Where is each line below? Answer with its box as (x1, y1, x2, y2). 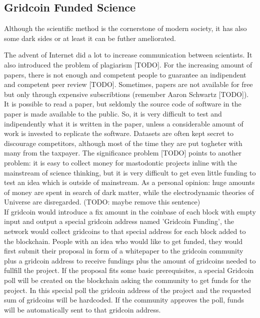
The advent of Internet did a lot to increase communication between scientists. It (4, 49, 252, 60)
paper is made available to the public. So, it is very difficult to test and (4, 108, 222, 118)
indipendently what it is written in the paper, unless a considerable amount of (4, 118, 243, 128)
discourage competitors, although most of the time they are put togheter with (4, 137, 242, 148)
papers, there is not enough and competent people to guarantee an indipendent (4, 69, 246, 79)
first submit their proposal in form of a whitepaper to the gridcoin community (4, 245, 243, 256)
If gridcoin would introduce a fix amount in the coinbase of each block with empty (4, 206, 256, 216)
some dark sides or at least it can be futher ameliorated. (4, 32, 176, 43)
